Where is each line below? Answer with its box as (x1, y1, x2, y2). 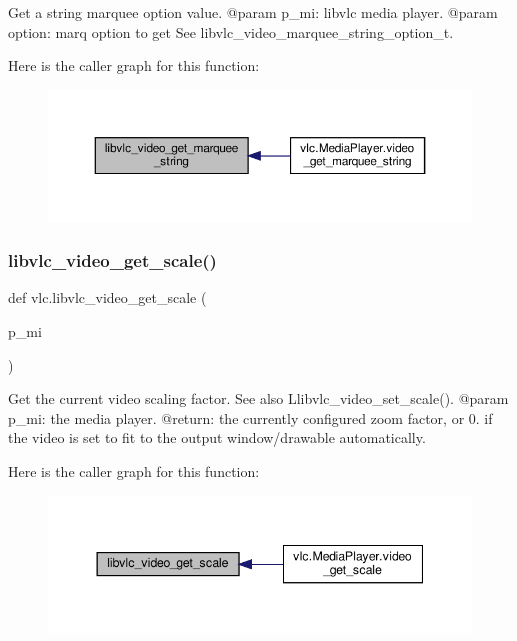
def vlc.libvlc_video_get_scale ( (8, 287, 207, 308)
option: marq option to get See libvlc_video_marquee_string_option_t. (8, 21, 454, 42)
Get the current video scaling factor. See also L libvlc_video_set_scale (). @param (8, 388, 509, 409)
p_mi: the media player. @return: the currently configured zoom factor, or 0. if (8, 407, 493, 428)
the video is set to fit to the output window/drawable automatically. (8, 427, 426, 448)
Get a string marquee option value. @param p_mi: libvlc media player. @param (8, 2, 498, 22)
